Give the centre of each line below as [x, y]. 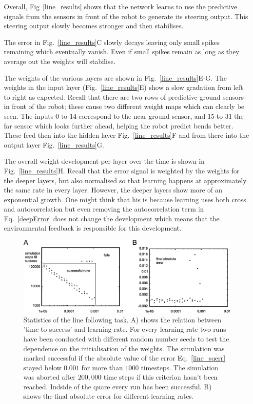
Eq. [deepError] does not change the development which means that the [112, 218]
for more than [102, 367]
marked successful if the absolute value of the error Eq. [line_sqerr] [125, 358]
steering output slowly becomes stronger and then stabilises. [94, 26]
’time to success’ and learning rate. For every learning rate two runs [125, 329]
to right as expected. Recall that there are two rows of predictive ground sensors [124, 96]
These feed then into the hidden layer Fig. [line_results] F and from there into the [126, 135]
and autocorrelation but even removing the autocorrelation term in [104, 209]
